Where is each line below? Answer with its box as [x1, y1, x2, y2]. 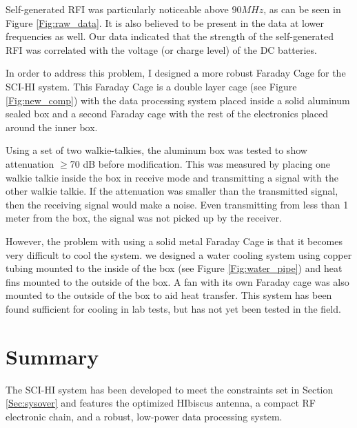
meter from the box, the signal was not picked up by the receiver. [6, 211, 282, 225]
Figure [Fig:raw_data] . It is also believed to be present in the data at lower [6, 15, 325, 30]
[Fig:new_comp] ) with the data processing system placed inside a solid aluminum [6, 93, 350, 107]
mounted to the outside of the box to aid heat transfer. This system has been [6, 288, 332, 302]
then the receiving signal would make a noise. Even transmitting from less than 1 [6, 197, 349, 211]
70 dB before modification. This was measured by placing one [70, 156, 331, 171]
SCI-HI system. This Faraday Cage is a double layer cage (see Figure [6, 79, 297, 93]
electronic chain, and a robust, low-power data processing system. [6, 409, 283, 423]
